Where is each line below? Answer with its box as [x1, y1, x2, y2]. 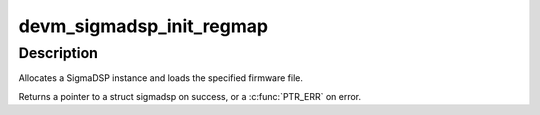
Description [18, 44, 99, 62]
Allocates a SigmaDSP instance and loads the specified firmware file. [18, 72, 304, 84]
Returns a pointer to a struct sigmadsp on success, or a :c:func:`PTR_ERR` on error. [18, 90, 362, 102]
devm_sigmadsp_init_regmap [18, 15, 269, 37]
